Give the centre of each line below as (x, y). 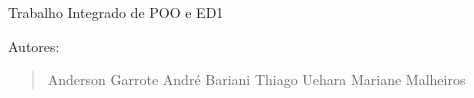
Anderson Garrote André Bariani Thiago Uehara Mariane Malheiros (256, 79)
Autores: (34, 45)
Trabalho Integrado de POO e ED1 (116, 12)
